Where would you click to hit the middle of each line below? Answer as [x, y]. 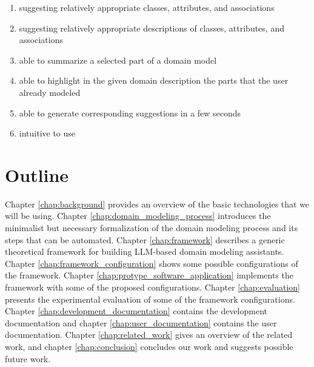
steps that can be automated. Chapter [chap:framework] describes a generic [145, 239]
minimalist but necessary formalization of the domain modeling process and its [152, 228]
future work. [28, 358]
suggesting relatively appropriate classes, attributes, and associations [147, 7]
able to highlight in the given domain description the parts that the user [154, 80]
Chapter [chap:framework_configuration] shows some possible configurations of [152, 263]
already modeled [50, 92]
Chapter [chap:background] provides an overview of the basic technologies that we [157, 204]
